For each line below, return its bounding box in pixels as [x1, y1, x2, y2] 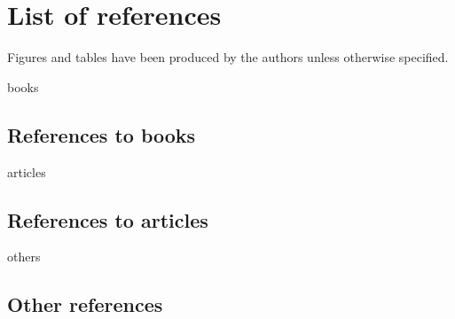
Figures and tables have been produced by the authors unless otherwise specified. [7, 48, 449, 66]
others [7, 247, 41, 266]
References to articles [7, 206, 208, 233]
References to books [7, 121, 196, 148]
